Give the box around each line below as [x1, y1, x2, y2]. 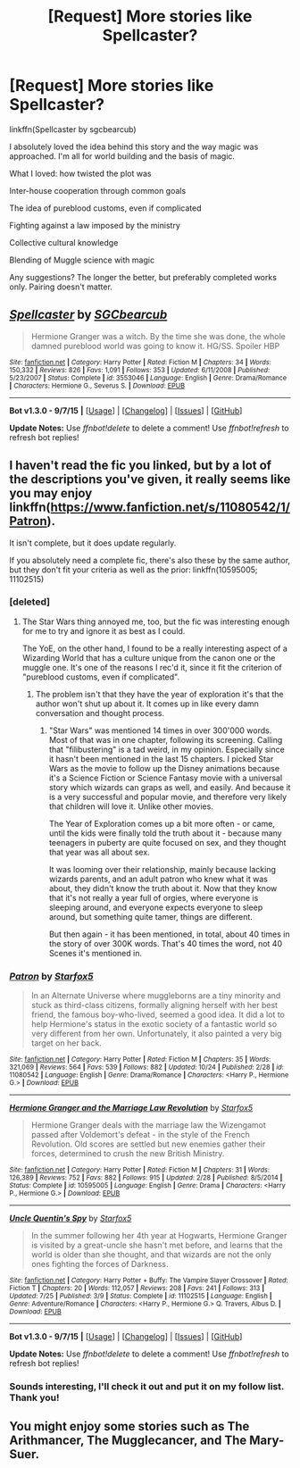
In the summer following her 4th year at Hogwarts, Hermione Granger [30, 1230, 287, 1241]
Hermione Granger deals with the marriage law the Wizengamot [30, 1120, 266, 1130]
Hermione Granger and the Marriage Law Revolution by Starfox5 [9, 1103, 254, 1114]
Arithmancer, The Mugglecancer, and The [9, 1433, 247, 1448]
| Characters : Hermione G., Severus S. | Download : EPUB [9, 381, 186, 390]
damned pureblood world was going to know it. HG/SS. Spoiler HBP [30, 340, 280, 351]
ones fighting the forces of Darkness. [30, 1259, 169, 1270]
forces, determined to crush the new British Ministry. [30, 1148, 225, 1159]
